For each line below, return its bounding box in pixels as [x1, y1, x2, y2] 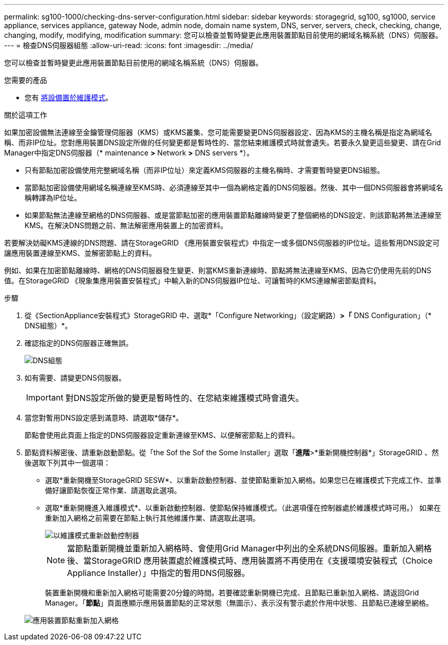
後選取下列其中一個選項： [25, 458, 110, 467]
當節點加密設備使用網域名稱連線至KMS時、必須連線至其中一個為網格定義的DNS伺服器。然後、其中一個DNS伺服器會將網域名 [25, 183, 443, 192]
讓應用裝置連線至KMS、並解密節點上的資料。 [4, 249, 156, 257]
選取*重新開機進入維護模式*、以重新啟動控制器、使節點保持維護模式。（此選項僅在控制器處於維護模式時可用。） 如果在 [45, 503, 441, 512]
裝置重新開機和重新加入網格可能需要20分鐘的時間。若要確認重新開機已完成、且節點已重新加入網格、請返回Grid [45, 588, 419, 597]
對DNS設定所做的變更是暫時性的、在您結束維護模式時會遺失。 [65, 393, 304, 403]
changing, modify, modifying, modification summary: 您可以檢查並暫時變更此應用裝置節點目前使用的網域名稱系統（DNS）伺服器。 [4, 31, 442, 39]
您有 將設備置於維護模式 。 [25, 93, 113, 102]
